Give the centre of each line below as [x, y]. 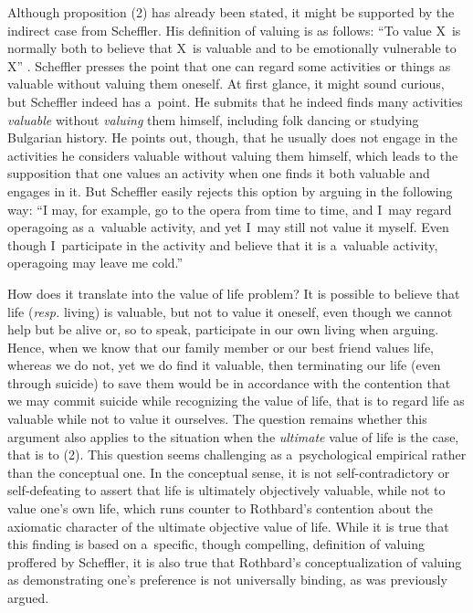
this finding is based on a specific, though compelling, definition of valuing [216, 544]
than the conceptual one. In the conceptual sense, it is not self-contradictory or [229, 472]
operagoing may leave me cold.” [95, 263]
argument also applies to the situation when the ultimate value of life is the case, [233, 436]
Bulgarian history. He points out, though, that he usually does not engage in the [232, 137]
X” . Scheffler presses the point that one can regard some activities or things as [229, 65]
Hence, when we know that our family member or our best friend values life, [221, 347]
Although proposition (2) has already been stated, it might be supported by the [231, 12]
